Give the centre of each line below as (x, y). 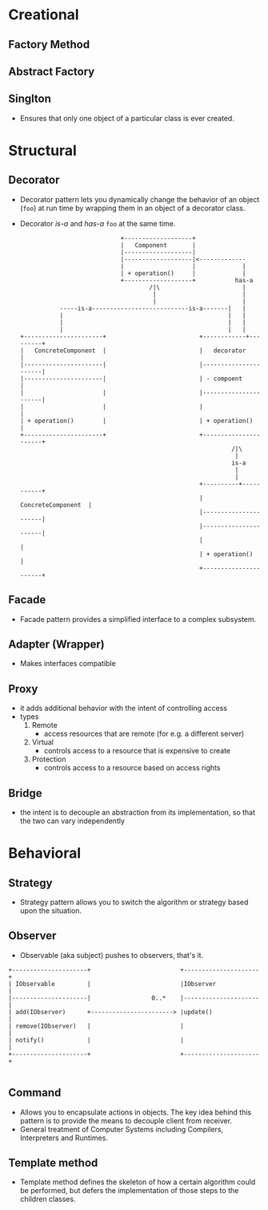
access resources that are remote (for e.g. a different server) (144, 734)
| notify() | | (96, 1040)
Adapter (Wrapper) (57, 644)
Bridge (25, 793)
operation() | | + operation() (144, 420)
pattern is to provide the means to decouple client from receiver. (126, 1120)
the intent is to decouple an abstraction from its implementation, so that (138, 813)
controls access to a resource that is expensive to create (137, 751)
